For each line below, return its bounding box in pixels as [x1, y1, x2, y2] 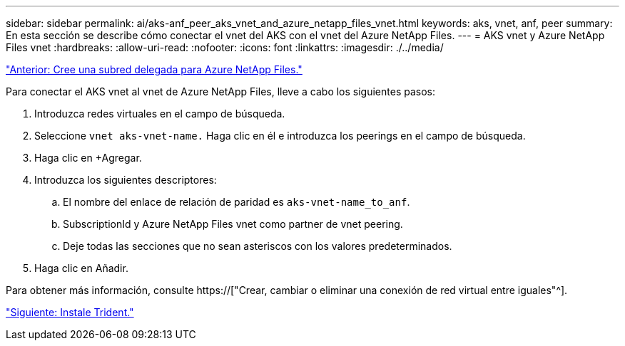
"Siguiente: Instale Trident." [6, 306, 134, 318]
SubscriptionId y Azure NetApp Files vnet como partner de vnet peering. [63, 218, 403, 230]
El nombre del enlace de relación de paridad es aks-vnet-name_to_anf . [63, 196, 410, 208]
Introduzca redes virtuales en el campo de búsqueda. [34, 108, 285, 120]
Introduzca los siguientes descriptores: [34, 174, 217, 186]
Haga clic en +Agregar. [34, 152, 142, 164]
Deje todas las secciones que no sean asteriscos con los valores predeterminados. [63, 240, 452, 252]
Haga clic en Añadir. [34, 262, 128, 274]
